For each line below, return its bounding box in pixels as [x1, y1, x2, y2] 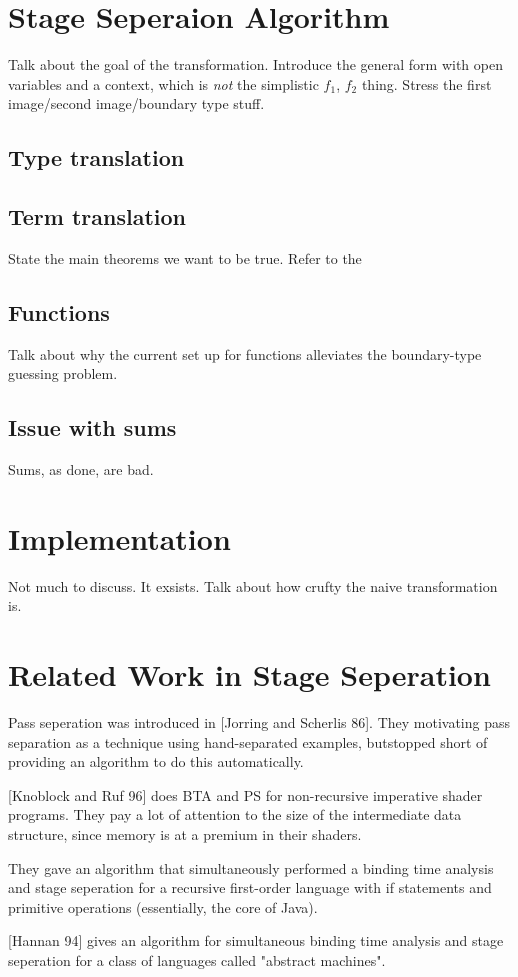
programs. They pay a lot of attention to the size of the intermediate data [8, 804, 462, 825]
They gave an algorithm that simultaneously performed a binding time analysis [8, 857, 494, 878]
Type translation [8, 142, 185, 173]
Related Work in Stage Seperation [8, 654, 491, 695]
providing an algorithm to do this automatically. [8, 751, 304, 772]
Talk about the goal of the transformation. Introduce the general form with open [8, 54, 503, 75]
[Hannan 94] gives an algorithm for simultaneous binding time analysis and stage [8, 930, 504, 951]
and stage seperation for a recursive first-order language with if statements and [8, 877, 492, 898]
